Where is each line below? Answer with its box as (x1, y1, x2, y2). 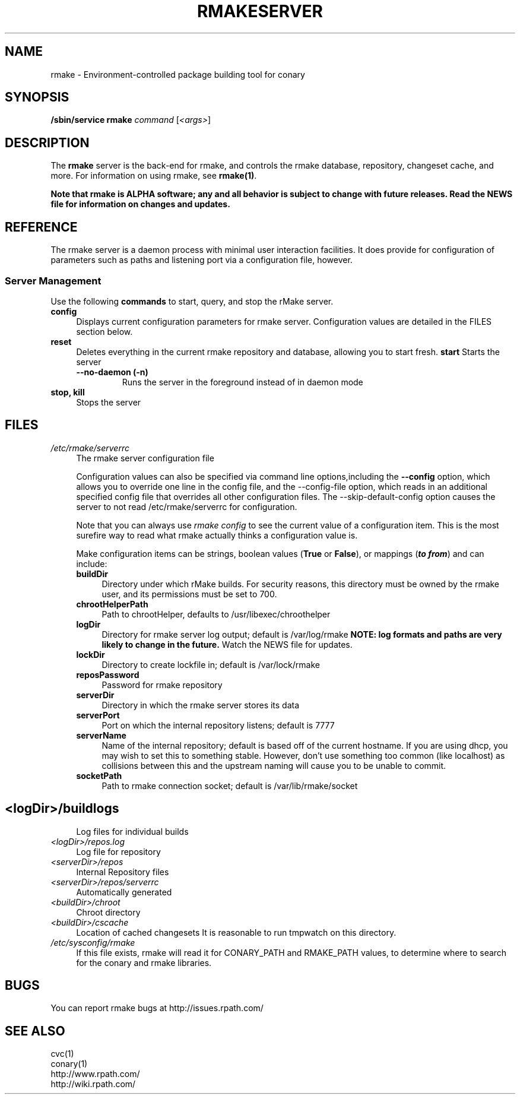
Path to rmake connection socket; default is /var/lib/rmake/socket (102, 780, 358, 791)
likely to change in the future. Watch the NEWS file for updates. (102, 639, 353, 650)
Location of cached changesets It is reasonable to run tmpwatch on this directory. (76, 927, 397, 938)
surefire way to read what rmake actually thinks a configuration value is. (76, 530, 358, 540)
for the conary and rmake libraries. (76, 957, 212, 968)
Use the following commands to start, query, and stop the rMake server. (50, 296, 334, 306)
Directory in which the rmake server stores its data (102, 699, 300, 710)
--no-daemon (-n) (76, 366, 148, 377)
